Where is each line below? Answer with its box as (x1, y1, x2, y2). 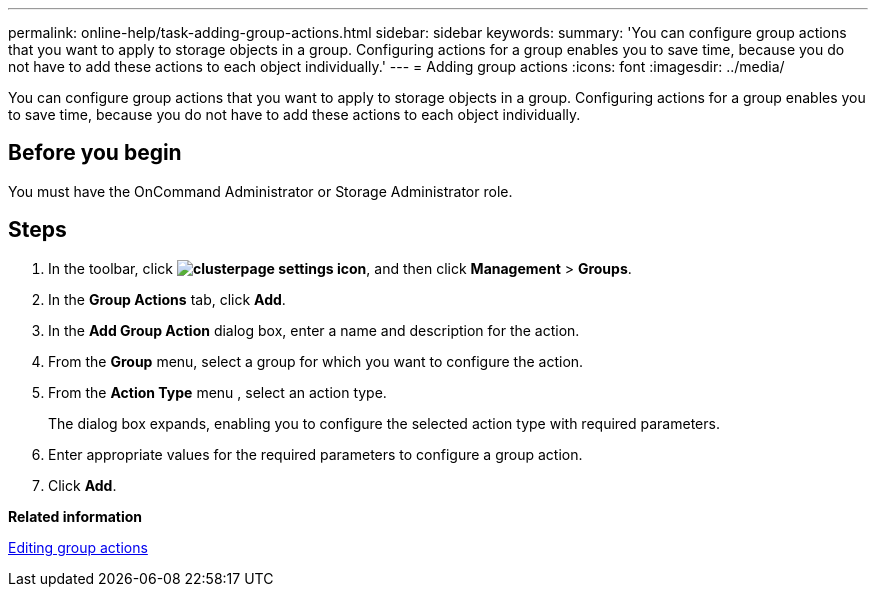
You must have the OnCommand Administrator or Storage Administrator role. (8, 182, 513, 200)
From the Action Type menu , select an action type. (48, 383, 387, 401)
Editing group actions (8, 538, 148, 556)
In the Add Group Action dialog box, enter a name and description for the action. (48, 321, 580, 339)
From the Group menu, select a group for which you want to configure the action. (48, 352, 584, 370)
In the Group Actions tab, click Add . (48, 290, 286, 308)
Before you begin (8, 140, 182, 166)
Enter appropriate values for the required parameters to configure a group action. (48, 445, 583, 463)
